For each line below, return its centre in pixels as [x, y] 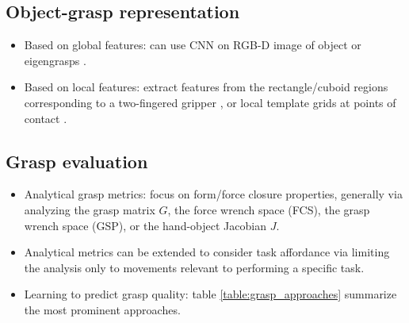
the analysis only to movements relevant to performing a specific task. [194, 267]
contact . [46, 118]
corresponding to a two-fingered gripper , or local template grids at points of [210, 102]
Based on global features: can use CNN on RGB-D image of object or [193, 45]
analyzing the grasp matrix [90, 209]
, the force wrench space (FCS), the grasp [269, 209]
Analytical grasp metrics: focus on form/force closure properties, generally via [213, 194]
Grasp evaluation [77, 161]
